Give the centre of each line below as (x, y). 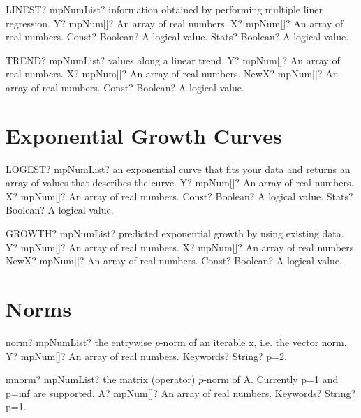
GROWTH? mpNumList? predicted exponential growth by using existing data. (175, 233)
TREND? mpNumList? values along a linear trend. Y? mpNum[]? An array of (173, 60)
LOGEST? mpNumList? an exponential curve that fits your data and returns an (178, 169)
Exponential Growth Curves (144, 135)
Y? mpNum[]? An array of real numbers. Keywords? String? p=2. (146, 356)
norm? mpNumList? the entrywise (79, 342)
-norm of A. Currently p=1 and (271, 379)
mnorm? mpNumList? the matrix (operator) (101, 379)
